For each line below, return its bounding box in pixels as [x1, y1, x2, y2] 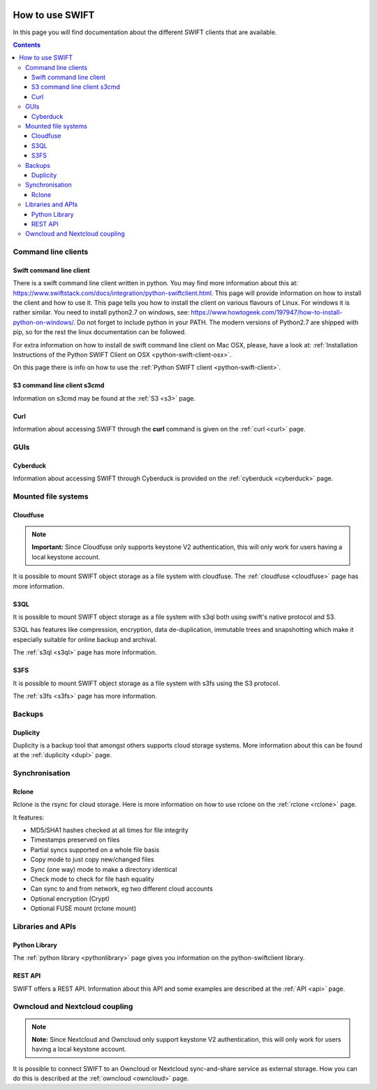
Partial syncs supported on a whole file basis [30, 845, 160, 854]
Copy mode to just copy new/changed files [30, 855, 154, 863]
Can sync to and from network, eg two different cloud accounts [30, 884, 213, 893]
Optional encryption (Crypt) [30, 894, 110, 903]
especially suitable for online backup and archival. [13, 635, 157, 643]
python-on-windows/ [13, 318, 74, 327]
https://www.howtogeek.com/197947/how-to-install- [191, 308, 343, 317]
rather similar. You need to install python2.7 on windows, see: [13, 308, 190, 317]
